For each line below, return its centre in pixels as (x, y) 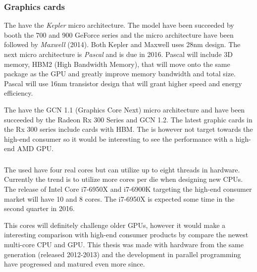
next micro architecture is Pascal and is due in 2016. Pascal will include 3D (118, 54)
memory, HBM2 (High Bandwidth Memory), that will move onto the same (117, 64)
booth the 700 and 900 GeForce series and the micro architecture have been (119, 34)
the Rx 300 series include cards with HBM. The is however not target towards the (128, 129)
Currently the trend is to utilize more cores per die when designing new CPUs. (124, 179)
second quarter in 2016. (39, 208)
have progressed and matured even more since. (75, 264)
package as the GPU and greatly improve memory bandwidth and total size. (120, 74)
